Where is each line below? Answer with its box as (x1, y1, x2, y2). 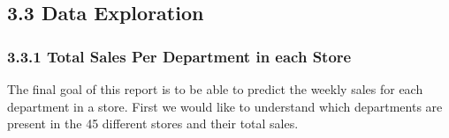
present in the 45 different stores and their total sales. (7, 114, 299, 133)
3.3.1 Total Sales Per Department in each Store (7, 45, 352, 67)
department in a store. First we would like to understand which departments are (7, 97, 443, 115)
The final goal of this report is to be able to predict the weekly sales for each (7, 80, 423, 98)
